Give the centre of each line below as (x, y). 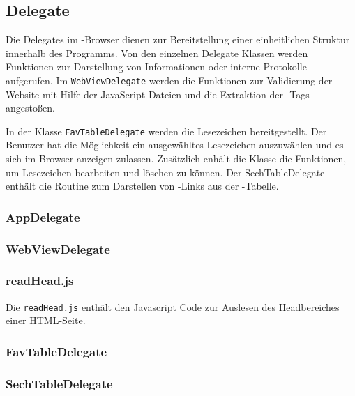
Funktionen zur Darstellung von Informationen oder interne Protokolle (156, 67)
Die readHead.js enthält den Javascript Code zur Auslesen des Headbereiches (173, 306)
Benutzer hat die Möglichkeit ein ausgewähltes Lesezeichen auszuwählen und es (175, 145)
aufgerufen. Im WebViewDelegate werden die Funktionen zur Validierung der (169, 80)
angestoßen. (30, 108)
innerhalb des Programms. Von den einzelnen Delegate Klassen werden (157, 53)
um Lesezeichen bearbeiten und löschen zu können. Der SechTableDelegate (165, 172)
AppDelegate (43, 216)
